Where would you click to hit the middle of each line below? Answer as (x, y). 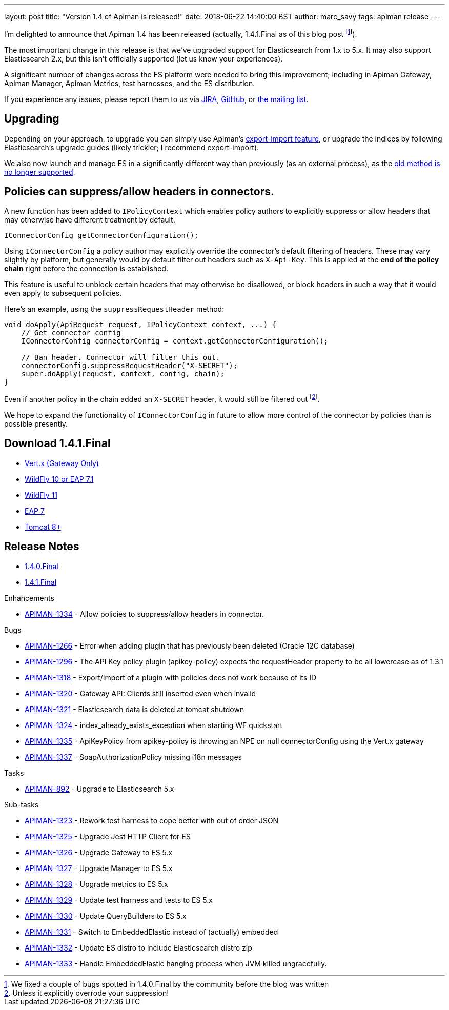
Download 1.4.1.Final (57, 443)
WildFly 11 (41, 495)
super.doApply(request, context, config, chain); (123, 374)
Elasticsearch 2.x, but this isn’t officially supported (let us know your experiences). (144, 58)
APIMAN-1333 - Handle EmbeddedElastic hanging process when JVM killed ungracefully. (176, 963)
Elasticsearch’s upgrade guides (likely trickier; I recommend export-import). (132, 147)
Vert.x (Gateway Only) (62, 463)
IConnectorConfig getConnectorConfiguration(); (101, 236)
